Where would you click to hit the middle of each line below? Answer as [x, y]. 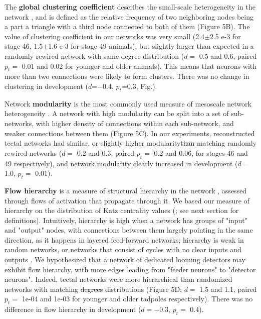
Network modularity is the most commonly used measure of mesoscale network [128, 103]
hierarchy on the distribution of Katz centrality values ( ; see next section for [122, 210]
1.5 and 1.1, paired [228, 289]
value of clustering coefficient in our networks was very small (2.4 [105, 36]
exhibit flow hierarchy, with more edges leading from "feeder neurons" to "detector [130, 269]
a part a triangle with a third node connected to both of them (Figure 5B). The [127, 26]
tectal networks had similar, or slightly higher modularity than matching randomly [130, 143]
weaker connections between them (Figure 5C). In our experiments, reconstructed [130, 133]
